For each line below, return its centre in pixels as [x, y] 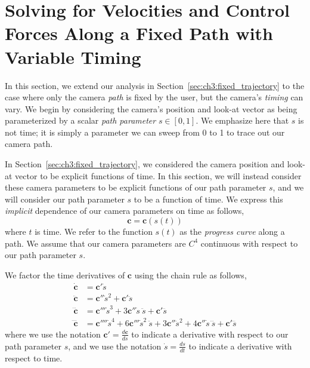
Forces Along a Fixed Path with [139, 33]
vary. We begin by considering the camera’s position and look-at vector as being [151, 108]
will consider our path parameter [65, 199]
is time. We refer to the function [94, 231]
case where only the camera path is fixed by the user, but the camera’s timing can [154, 97]
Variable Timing [73, 56]
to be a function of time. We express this [208, 199]
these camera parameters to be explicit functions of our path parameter [136, 187]
